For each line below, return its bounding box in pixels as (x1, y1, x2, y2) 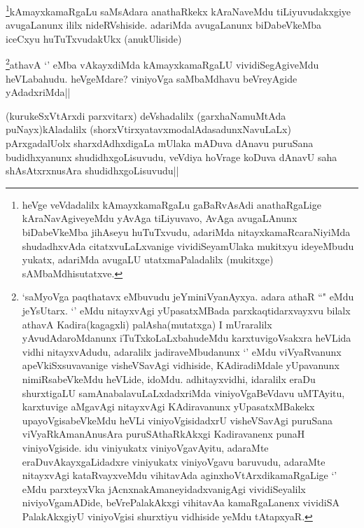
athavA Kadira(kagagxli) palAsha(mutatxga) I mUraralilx (22, 317, 272, 331)
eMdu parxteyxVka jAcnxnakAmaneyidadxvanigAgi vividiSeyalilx (22, 481, 306, 496)
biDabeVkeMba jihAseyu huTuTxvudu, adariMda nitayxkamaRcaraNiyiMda (22, 225, 351, 239)
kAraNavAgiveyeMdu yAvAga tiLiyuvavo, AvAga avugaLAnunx (22, 211, 297, 225)
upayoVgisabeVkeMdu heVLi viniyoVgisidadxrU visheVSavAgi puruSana (22, 412, 332, 427)
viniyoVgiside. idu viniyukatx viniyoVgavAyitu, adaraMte (22, 440, 269, 454)
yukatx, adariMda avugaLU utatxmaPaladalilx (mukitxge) (22, 252, 274, 267)
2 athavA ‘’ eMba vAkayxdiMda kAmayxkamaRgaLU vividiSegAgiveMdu (6, 55, 319, 72)
